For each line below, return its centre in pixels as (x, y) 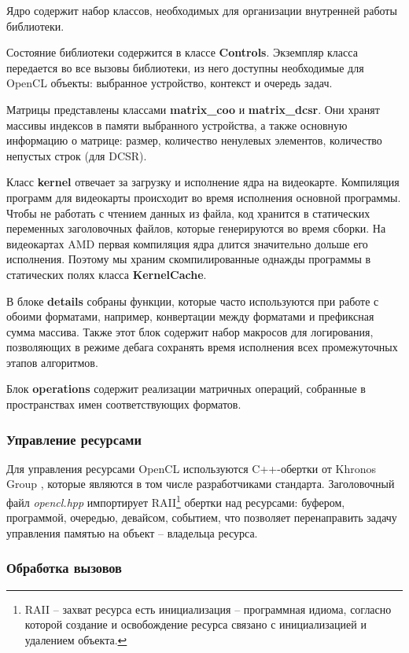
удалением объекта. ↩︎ (76, 639)
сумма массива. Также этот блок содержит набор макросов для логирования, (190, 331)
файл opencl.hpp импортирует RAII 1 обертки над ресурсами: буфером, (176, 501)
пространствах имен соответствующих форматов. (124, 404)
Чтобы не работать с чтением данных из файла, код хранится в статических (188, 213)
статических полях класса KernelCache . (107, 274)
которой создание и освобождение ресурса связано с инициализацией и (195, 624)
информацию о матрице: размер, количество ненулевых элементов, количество (194, 140)
